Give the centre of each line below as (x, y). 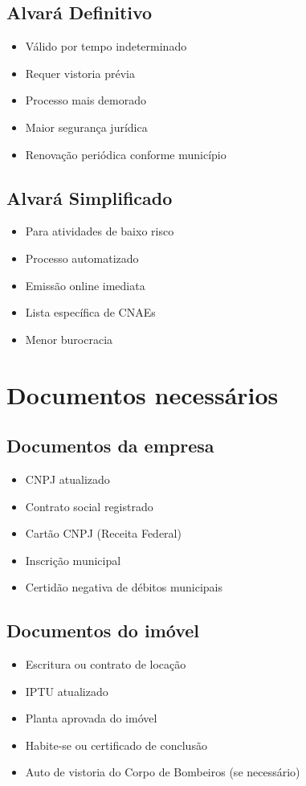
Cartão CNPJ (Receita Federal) (103, 533)
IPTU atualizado (67, 691)
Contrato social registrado (89, 506)
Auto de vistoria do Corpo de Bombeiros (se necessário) (163, 772)
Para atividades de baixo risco (100, 231)
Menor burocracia (69, 339)
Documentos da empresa (110, 446)
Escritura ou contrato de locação (106, 664)
